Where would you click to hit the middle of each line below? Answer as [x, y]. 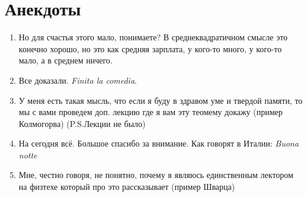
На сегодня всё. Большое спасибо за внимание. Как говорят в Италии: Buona [159, 143]
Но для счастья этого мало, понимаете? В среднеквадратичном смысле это [153, 37]
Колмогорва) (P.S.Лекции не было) [82, 123]
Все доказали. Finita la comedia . [78, 80]
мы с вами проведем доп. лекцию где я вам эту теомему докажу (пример [151, 112]
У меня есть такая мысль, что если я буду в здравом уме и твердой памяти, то [161, 100]
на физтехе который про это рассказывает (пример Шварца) [127, 187]
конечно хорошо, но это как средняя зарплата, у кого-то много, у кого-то [150, 48]
